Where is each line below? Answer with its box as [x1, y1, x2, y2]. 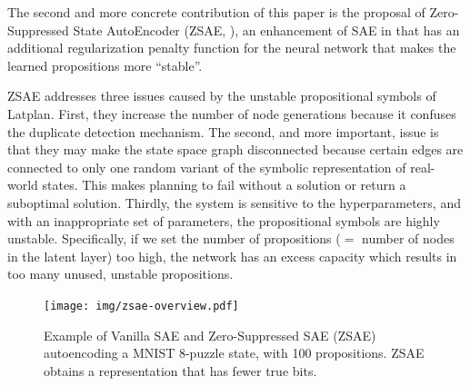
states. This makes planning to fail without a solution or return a [42, 175, 406, 194]
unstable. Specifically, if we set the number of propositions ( [7, 229, 341, 248]
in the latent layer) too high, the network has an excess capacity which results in [7, 246, 457, 265]
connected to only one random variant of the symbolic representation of [7, 157, 406, 176]
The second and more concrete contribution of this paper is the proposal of [7, 3, 425, 21]
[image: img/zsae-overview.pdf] [44, 299, 239, 312]
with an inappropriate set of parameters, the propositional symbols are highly [7, 211, 440, 230]
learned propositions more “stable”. [7, 55, 203, 74]
